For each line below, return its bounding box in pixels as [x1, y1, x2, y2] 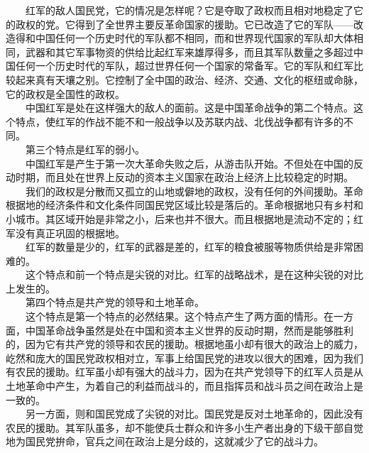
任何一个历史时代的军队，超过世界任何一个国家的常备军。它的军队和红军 [15, 58, 353, 73]
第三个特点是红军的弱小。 [25, 141, 145, 156]
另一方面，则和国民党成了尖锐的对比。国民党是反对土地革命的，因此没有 [25, 406, 363, 421]
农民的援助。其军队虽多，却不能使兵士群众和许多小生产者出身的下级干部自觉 [6, 420, 363, 435]
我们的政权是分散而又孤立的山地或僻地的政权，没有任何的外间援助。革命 [25, 183, 363, 198]
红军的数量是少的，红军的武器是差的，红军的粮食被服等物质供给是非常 [25, 239, 353, 254]
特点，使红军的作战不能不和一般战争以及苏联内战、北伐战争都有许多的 [15, 114, 343, 129]
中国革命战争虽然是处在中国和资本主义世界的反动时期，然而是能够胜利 [25, 322, 353, 337]
